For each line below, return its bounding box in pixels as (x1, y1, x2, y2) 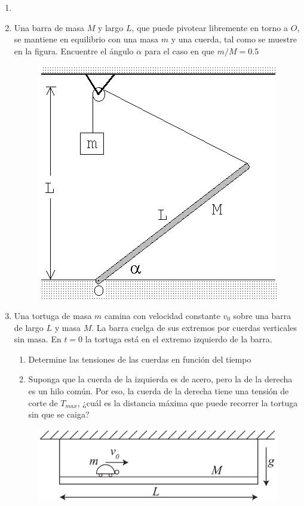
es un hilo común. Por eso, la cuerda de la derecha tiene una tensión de (28, 384, 289, 397)
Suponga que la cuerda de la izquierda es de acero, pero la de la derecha (28, 373, 293, 385)
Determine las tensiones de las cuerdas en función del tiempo (28, 352, 251, 365)
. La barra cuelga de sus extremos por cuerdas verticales (91, 321, 297, 333)
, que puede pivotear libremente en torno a (131, 21, 288, 33)
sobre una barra (233, 309, 291, 321)
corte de (28, 396, 58, 409)
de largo (14, 321, 44, 333)
